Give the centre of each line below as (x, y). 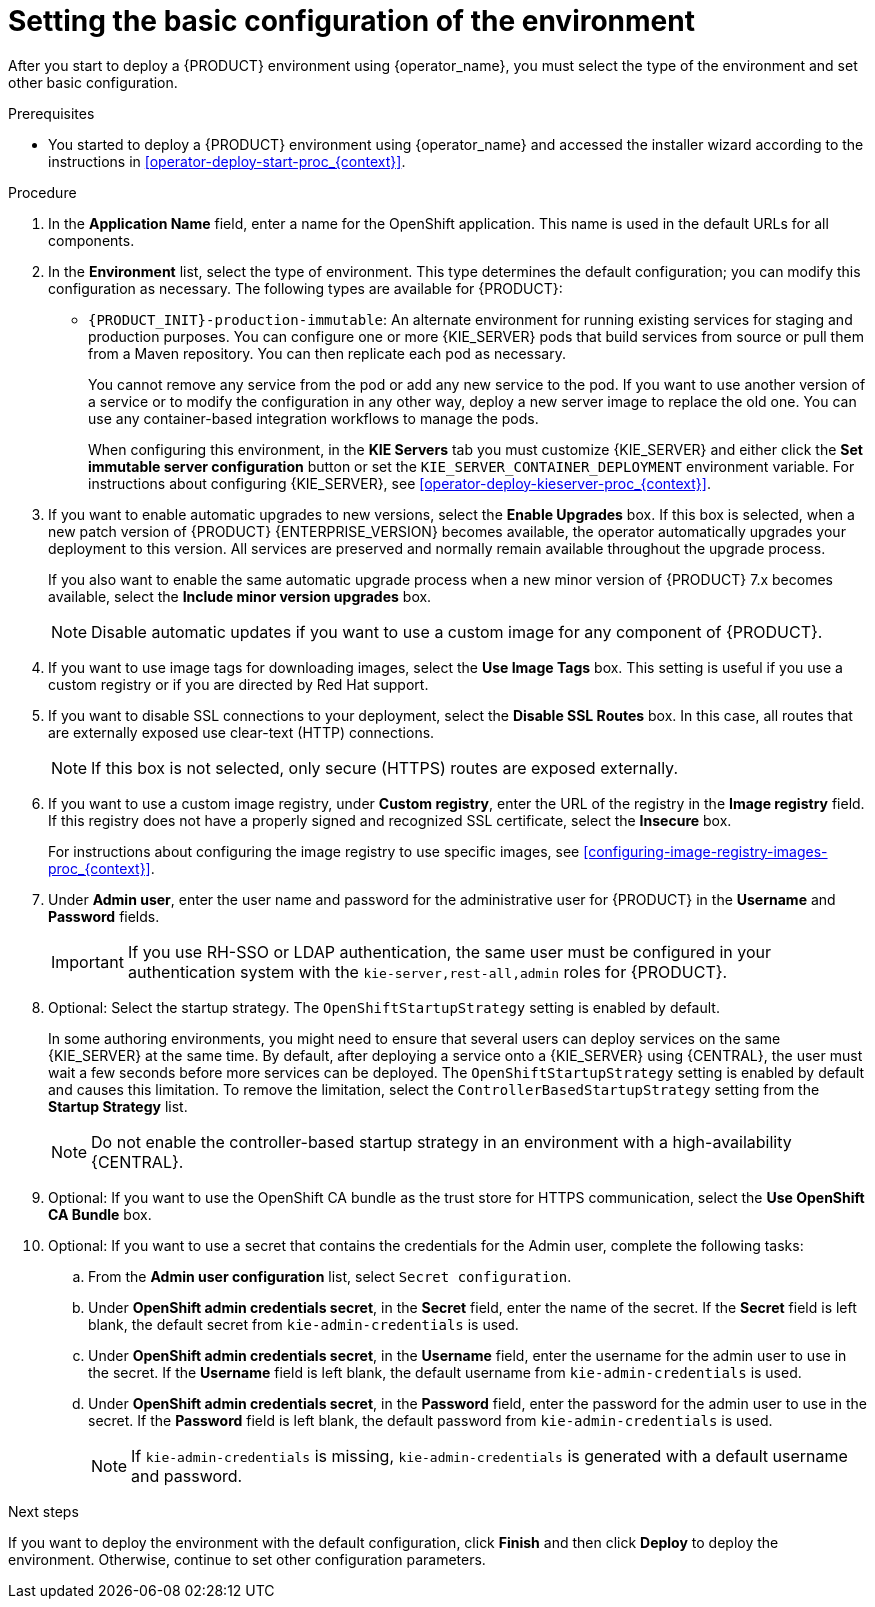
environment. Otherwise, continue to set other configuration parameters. (247, 1559)
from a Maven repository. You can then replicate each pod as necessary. (327, 353)
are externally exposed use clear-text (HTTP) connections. (241, 732)
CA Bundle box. (100, 1214)
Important (87, 961)
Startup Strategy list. (118, 1106)
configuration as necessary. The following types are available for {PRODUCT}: (305, 288)
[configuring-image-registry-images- (705, 851)
